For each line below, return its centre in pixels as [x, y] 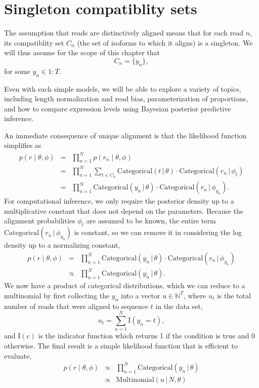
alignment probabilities [40, 221]
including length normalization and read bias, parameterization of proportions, [126, 99]
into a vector [141, 295]
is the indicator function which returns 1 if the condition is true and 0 [147, 336]
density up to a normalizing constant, [62, 245]
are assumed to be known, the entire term [151, 221]
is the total [234, 295]
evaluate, [18, 355]
